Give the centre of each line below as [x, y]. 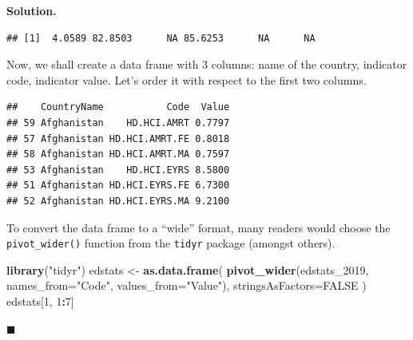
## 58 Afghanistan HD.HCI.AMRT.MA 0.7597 [118, 154]
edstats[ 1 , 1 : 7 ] [40, 300]
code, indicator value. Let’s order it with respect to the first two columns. [187, 79]
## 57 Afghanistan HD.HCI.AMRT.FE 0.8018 [118, 138]
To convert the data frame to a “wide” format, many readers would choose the [199, 227]
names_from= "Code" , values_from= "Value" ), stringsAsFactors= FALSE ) [187, 285]
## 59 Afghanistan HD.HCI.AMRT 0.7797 [118, 123]
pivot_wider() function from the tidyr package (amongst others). [171, 243]
